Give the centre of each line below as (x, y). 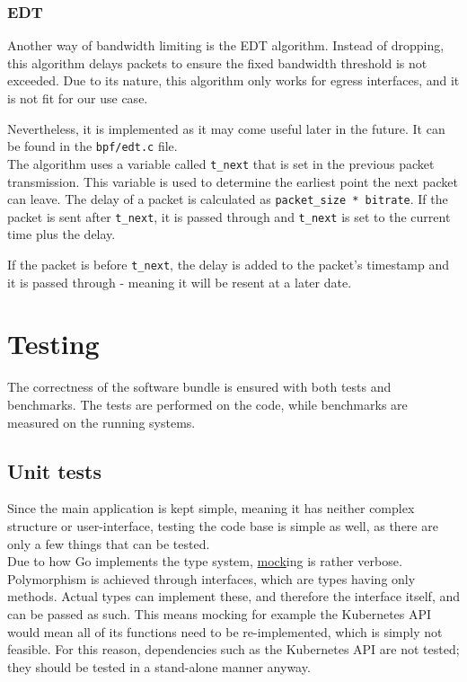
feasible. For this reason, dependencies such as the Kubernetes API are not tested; (233, 649)
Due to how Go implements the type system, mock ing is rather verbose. (205, 561)
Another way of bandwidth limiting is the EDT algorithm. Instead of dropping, (226, 45)
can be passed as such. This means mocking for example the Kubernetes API (220, 613)
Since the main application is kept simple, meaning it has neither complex (211, 508)
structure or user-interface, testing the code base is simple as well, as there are (223, 525)
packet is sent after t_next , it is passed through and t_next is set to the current (229, 216)
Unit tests (55, 470)
